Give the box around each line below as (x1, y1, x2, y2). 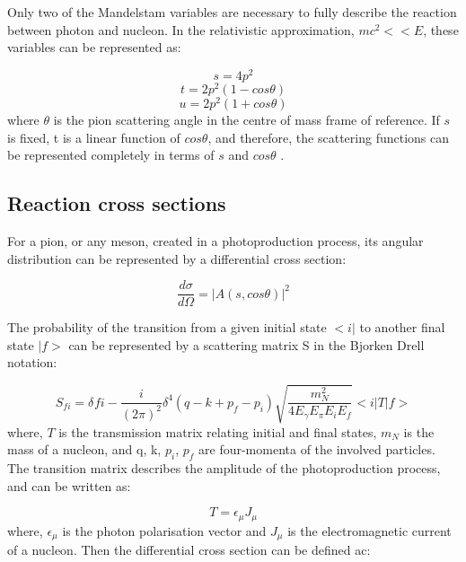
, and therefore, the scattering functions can (207, 127, 450, 146)
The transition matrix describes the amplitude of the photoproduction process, (7, 458, 441, 477)
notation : (7, 353, 57, 372)
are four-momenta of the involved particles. (198, 440, 435, 459)
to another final (359, 318, 445, 337)
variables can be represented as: (7, 38, 181, 57)
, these (423, 20, 459, 39)
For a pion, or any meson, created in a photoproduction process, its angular (7, 232, 424, 250)
